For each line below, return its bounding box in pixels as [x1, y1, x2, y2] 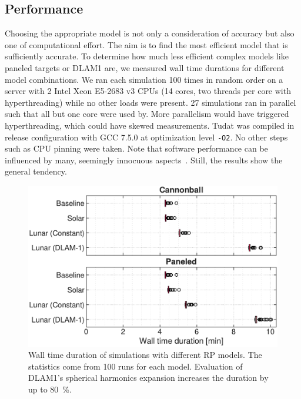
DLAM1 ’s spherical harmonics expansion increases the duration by [28, 371, 269, 384]
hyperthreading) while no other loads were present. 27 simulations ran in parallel [5, 96, 296, 108]
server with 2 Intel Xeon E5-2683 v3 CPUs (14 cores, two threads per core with [5, 85, 291, 97]
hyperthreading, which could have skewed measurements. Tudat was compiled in [5, 119, 295, 131]
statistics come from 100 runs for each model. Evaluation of [28, 360, 243, 372]
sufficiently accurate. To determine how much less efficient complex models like [5, 50, 289, 62]
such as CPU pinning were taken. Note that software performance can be [5, 142, 268, 155]
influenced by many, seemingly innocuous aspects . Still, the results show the [5, 153, 283, 166]
